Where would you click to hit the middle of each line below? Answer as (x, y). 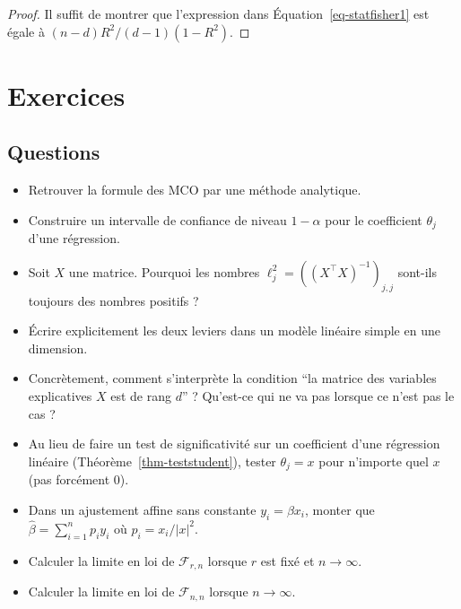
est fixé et (287, 560)
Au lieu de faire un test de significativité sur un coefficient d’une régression (234, 444)
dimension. (58, 348)
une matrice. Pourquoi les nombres (164, 271)
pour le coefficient (374, 219)
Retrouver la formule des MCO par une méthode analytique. (195, 190)
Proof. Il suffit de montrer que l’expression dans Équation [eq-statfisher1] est (218, 13)
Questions (54, 152)
